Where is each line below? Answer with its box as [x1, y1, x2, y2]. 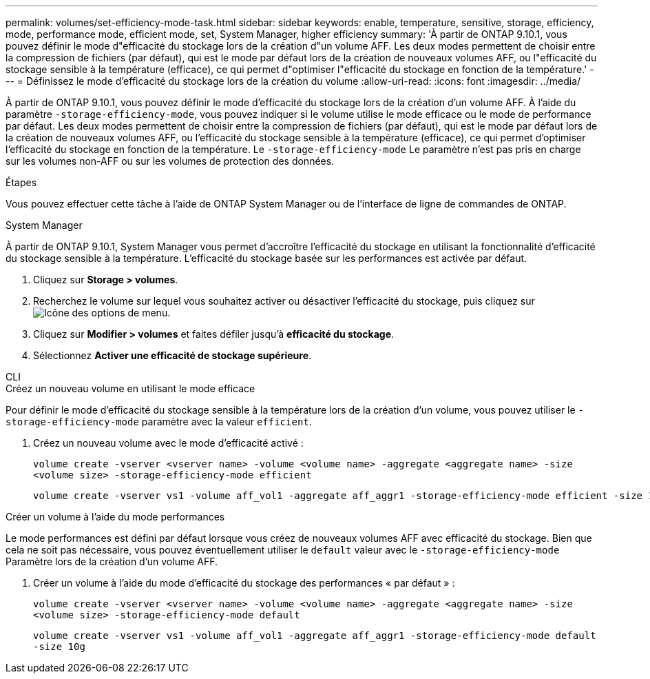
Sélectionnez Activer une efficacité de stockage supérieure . [33, 349, 312, 361]
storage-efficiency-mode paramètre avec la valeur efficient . [6, 416, 312, 427]
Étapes [6, 176, 37, 188]
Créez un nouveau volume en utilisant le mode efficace [6, 383, 255, 394]
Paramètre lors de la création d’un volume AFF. [6, 556, 218, 567]
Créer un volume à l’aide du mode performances [6, 511, 225, 523]
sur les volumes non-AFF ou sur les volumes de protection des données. [6, 155, 335, 167]
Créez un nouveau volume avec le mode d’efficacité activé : [33, 437, 304, 449]
